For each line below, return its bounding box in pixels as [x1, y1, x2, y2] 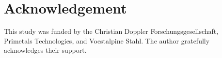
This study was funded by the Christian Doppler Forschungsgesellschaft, [4, 26, 219, 36]
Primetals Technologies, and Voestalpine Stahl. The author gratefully [4, 35, 210, 45]
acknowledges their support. [4, 45, 87, 55]
